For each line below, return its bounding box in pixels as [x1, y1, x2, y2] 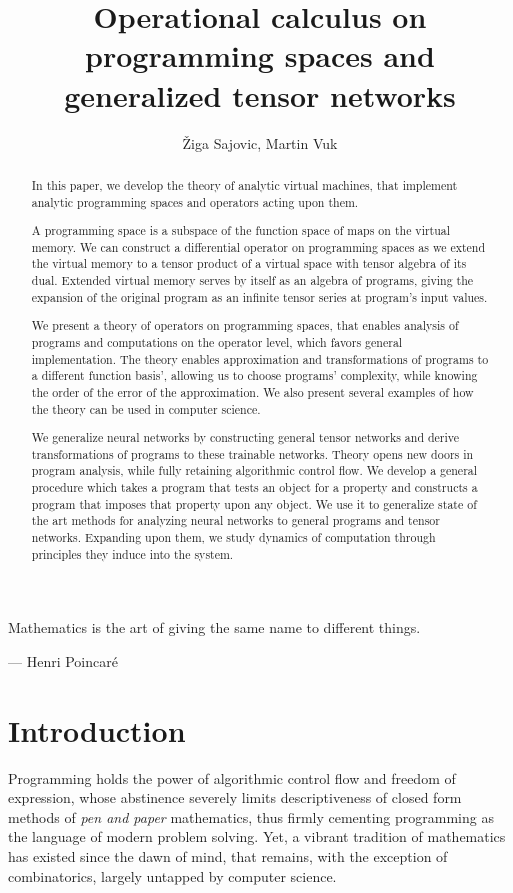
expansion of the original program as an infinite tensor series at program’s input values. [31, 288, 488, 305]
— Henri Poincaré [8, 650, 118, 671]
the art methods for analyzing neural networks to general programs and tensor [31, 512, 440, 529]
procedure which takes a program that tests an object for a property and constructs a [31, 479, 478, 496]
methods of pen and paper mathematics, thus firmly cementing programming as [8, 806, 494, 827]
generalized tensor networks [64, 74, 456, 115]
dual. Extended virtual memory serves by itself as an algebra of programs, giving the [31, 272, 474, 289]
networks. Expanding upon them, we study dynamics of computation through [31, 529, 436, 546]
